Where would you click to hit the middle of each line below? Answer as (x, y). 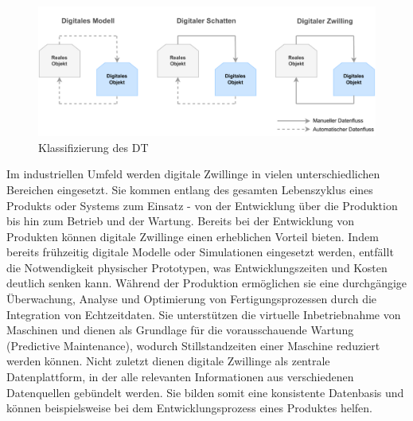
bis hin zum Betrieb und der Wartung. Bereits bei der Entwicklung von (180, 221)
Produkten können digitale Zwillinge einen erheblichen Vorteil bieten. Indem (193, 236)
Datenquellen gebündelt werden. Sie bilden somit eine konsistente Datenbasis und (205, 392)
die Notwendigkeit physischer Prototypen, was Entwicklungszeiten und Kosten (197, 267)
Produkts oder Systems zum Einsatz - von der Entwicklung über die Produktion (202, 205)
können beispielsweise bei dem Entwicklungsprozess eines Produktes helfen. (189, 408)
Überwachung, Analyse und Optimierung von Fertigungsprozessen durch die (192, 299)
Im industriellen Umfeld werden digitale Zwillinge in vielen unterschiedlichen (193, 174)
